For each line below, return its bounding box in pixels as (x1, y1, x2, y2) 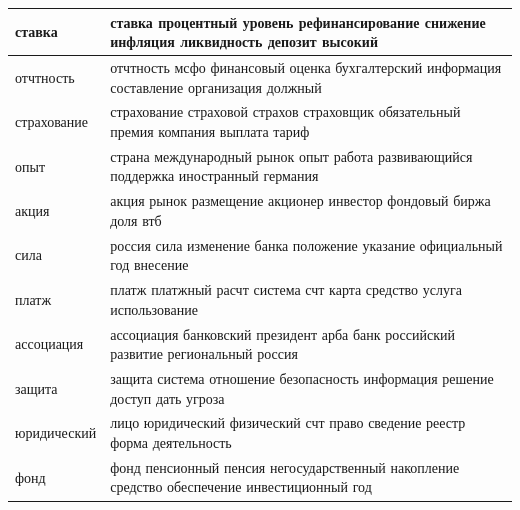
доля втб (110, 209, 162, 230)
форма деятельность (110, 432, 232, 453)
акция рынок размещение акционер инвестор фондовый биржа (110, 190, 491, 211)
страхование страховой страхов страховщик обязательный (110, 101, 461, 122)
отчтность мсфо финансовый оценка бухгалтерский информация (110, 56, 502, 77)
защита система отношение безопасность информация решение (110, 368, 494, 388)
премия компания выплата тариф (110, 120, 310, 141)
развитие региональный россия (110, 343, 298, 364)
